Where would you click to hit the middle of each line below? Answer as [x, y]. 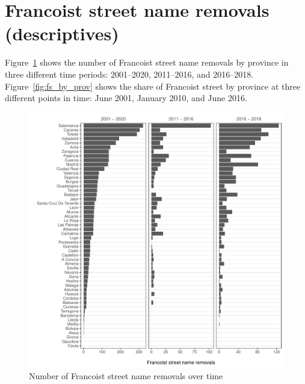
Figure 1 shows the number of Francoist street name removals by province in [147, 62]
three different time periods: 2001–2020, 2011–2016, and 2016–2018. [129, 74]
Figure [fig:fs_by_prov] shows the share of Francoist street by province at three [153, 86]
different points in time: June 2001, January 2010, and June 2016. [126, 98]
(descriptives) [62, 33]
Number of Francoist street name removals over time [126, 376]
